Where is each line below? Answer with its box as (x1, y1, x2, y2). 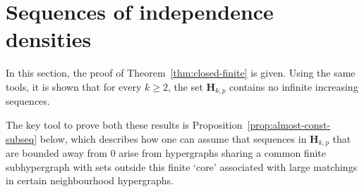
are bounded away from (6, 146, 107, 160)
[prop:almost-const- (247, 117, 331, 132)
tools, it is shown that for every (6, 79, 142, 94)
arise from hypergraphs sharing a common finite (119, 146, 326, 160)
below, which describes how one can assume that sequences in (40, 131, 307, 146)
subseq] (6, 131, 37, 146)
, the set (168, 79, 203, 94)
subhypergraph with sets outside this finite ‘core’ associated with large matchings (6, 159, 358, 174)
